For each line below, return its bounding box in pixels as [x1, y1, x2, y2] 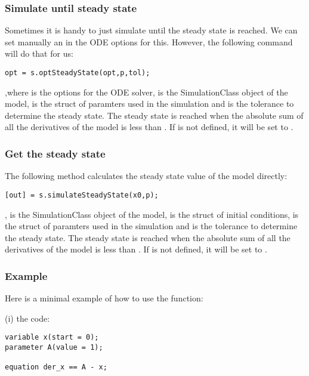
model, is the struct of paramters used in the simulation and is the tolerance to [5, 97, 294, 110]
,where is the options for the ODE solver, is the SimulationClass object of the [5, 85, 288, 98]
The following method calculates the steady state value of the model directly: [5, 169, 288, 182]
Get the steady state [5, 146, 106, 161]
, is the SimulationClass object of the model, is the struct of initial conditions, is [5, 208, 299, 220]
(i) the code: [5, 312, 50, 324]
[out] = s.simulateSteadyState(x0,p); [5, 190, 159, 199]
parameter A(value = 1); [5, 343, 103, 352]
